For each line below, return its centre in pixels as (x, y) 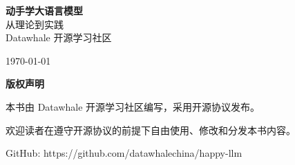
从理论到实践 (35, 24)
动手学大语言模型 (44, 10)
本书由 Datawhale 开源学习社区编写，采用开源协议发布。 (133, 106)
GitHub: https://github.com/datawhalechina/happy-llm (124, 153)
